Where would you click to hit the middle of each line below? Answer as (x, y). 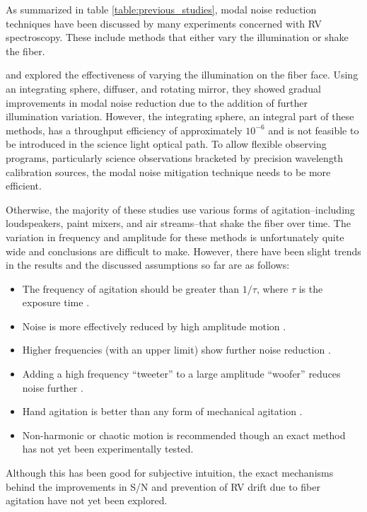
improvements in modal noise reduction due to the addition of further (157, 102)
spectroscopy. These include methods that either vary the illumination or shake (177, 37)
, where (272, 288)
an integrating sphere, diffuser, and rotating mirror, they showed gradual (163, 88)
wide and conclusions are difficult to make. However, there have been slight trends (183, 251)
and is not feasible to (314, 130)
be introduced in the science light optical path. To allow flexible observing (166, 144)
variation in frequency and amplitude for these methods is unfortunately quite (175, 237)
